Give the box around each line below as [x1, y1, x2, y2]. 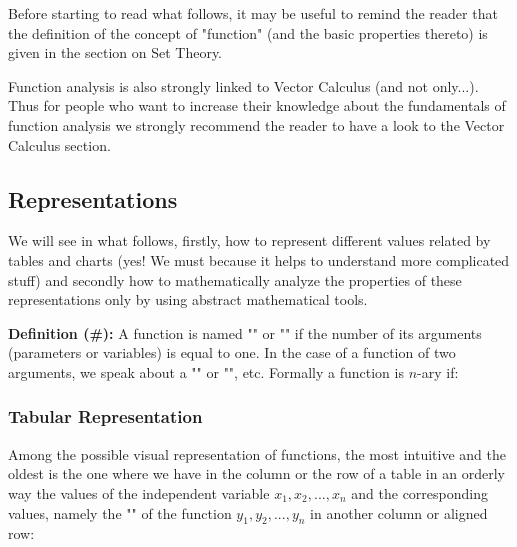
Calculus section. [8, 134, 111, 155]
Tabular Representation [8, 404, 203, 429]
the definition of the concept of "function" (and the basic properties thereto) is [8, 22, 488, 43]
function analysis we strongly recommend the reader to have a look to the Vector [8, 114, 505, 135]
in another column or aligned [310, 502, 488, 523]
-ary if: [417, 361, 459, 382]
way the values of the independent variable [8, 482, 270, 503]
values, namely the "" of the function [8, 502, 232, 523]
